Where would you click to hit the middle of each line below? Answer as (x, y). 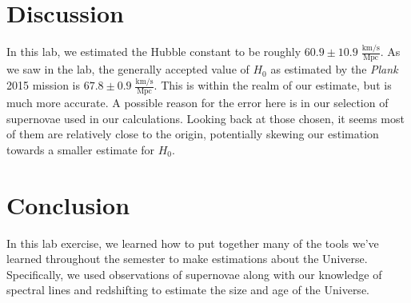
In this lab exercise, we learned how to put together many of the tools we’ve (193, 243)
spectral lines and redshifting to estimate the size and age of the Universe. (188, 290)
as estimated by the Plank (334, 69)
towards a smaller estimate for (81, 149)
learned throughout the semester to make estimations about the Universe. (187, 259)
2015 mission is (43, 85)
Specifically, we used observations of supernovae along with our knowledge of (194, 274)
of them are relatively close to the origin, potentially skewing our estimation (193, 134)
